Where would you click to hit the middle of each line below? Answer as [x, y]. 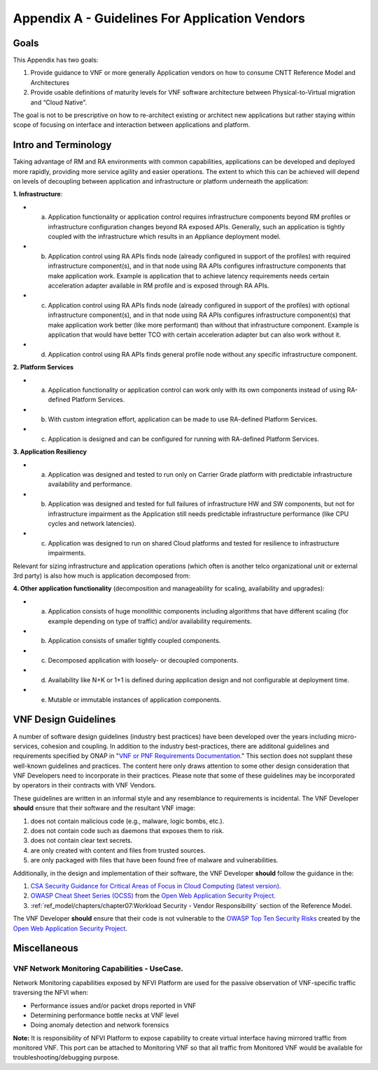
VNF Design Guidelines [64, 720]
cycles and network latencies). [92, 523]
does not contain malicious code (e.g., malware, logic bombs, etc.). [127, 821]
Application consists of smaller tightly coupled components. [134, 641]
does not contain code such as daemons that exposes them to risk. [127, 831]
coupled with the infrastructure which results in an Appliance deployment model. [164, 237]
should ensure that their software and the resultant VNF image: [104, 808]
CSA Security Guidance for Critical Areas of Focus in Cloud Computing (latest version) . [156, 886]
